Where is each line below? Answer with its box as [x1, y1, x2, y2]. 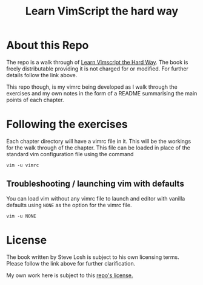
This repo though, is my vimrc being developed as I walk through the [6, 83, 178, 91]
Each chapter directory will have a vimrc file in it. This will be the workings [6, 137, 191, 145]
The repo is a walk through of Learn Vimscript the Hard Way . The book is [6, 58, 188, 66]
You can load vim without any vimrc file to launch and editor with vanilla [6, 194, 185, 202]
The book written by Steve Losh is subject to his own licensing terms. [6, 253, 180, 261]
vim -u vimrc [6, 162, 39, 168]
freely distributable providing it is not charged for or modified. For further [6, 65, 189, 72]
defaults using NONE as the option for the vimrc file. [6, 201, 132, 208]
